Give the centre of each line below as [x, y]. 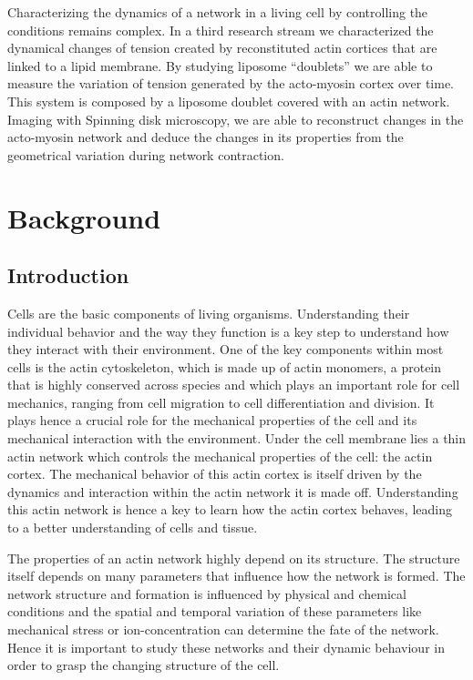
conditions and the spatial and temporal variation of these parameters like [215, 611]
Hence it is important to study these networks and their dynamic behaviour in [226, 647]
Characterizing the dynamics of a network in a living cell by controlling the [218, 12]
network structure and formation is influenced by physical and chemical [207, 593]
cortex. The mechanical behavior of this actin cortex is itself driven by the [215, 474]
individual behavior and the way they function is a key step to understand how [228, 331]
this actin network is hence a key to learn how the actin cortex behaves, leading [230, 509]
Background [84, 217]
